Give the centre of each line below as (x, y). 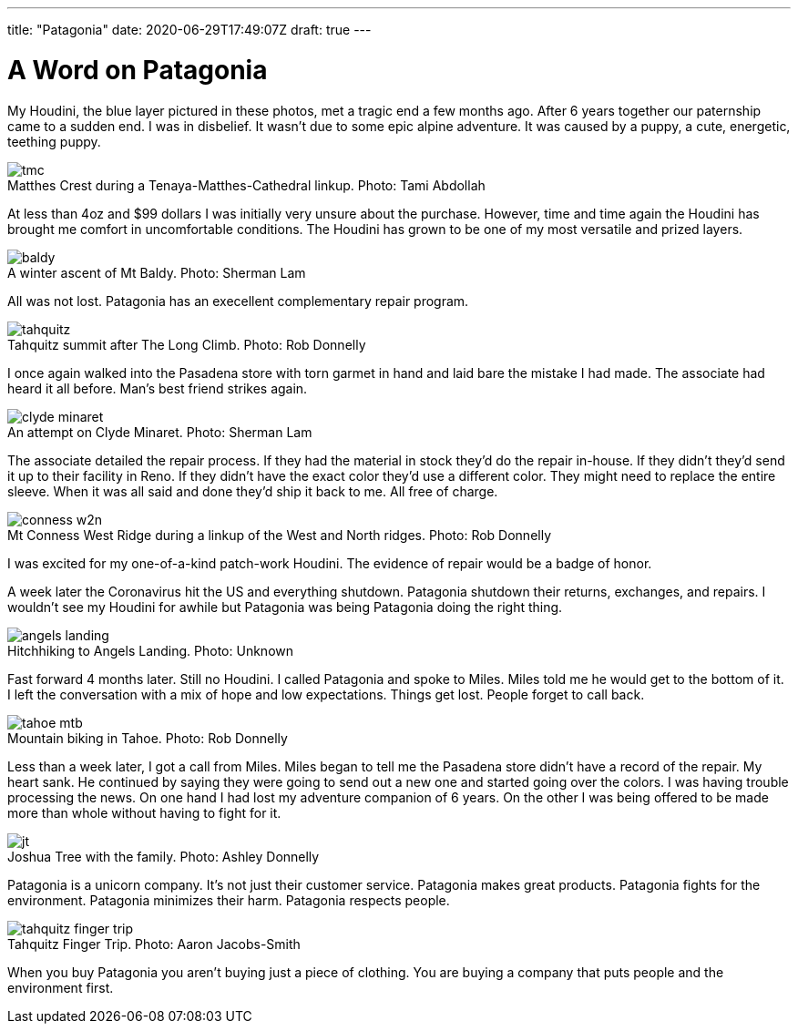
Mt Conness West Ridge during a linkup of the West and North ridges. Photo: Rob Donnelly (280, 535)
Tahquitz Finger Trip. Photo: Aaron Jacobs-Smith (154, 944)
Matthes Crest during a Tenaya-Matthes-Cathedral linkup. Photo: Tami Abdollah (246, 185)
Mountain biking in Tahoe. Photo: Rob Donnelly (148, 738)
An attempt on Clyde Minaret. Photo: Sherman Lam (160, 432)
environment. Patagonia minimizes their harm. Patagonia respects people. (229, 900)
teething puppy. (54, 141)
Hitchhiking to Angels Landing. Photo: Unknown (151, 650)
